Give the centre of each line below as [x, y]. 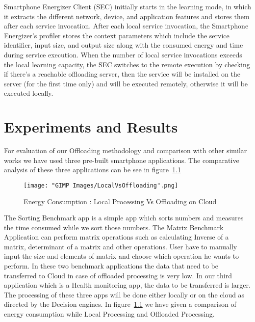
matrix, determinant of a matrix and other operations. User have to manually [121, 246]
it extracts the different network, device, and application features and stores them [127, 16]
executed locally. [29, 93]
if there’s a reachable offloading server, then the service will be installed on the [122, 74]
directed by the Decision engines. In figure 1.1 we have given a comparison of [120, 304]
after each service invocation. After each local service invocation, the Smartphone [126, 26]
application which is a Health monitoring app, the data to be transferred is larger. [127, 285]
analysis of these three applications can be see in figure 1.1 [92, 170]
